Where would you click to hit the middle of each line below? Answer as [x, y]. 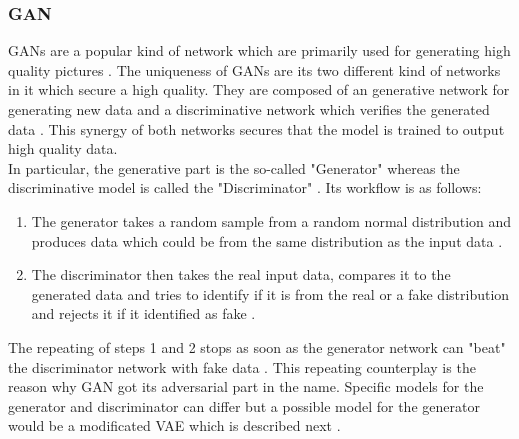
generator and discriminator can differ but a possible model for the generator [244, 405]
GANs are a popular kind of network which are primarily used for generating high [259, 50]
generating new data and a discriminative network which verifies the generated [249, 109]
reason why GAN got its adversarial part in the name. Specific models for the [246, 386]
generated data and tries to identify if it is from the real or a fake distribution [270, 293]
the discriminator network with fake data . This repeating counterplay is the [242, 366]
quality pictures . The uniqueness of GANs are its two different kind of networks [254, 69]
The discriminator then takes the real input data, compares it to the [241, 274]
